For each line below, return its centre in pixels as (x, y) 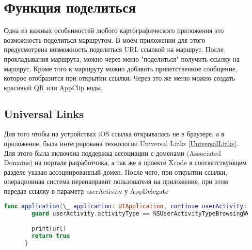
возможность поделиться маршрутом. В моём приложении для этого (105, 40)
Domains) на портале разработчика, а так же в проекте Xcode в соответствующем (125, 162)
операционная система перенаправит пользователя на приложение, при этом (116, 181)
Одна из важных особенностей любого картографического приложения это (114, 30)
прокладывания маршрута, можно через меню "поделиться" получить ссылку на (122, 58)
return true (51, 236)
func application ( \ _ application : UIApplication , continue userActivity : (126, 206)
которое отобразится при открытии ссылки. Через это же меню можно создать (119, 78)
